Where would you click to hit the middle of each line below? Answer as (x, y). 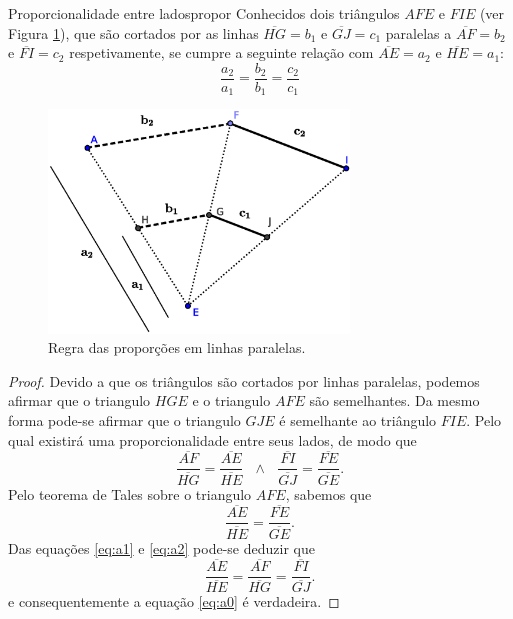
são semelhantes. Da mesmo (394, 400)
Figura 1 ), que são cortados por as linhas (133, 32)
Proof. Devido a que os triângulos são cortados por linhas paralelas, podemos (244, 380)
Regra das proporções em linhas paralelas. (177, 347)
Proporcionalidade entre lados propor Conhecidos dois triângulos (204, 13)
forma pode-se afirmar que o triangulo (124, 420)
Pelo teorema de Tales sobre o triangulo (130, 493)
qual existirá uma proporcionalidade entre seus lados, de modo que (212, 439)
